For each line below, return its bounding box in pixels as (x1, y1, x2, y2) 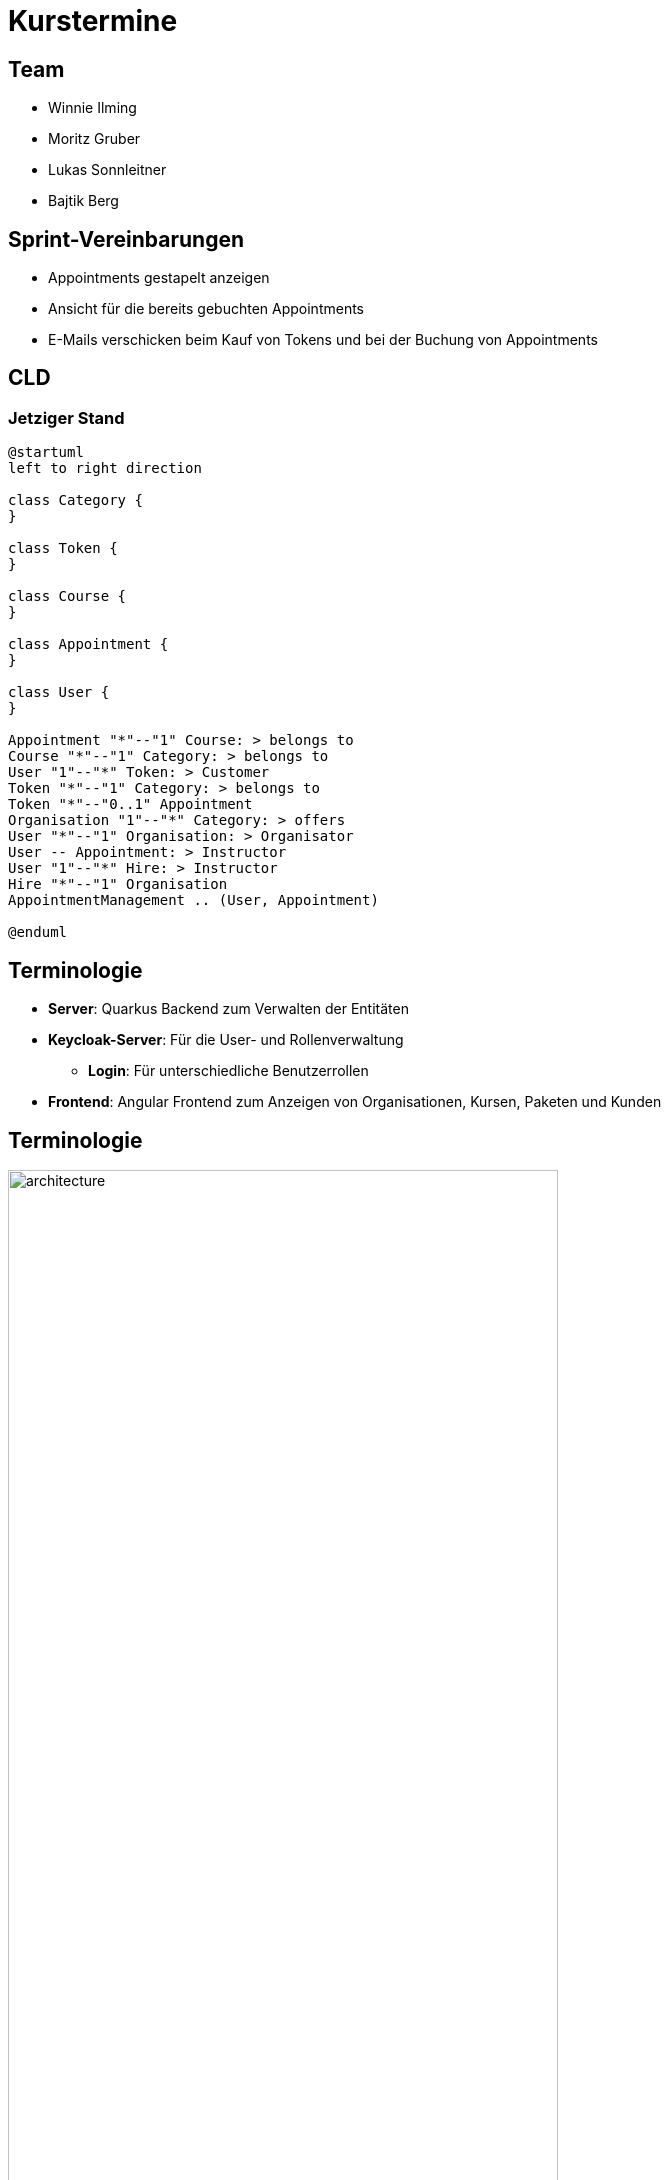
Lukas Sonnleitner (48, 161, 167, 179)
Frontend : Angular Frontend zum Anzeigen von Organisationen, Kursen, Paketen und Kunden (48, 1093, 662, 1111)
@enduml (8, 924, 68, 941)
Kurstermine (8, 4, 178, 38)
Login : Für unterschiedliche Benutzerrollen (88, 1062, 369, 1080)
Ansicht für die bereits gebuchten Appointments (48, 300, 364, 318)
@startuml (8, 444, 84, 461)
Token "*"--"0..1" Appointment (8, 796, 253, 813)
